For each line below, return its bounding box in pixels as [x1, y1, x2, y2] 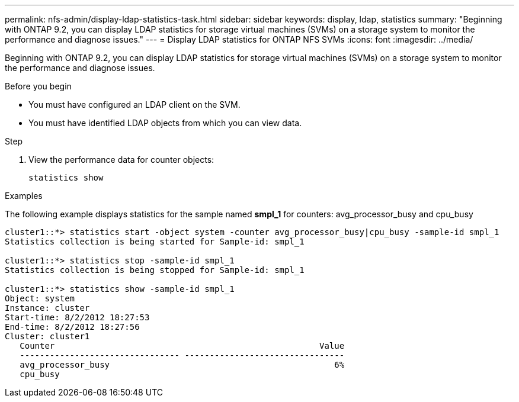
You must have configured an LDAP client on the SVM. [28, 99, 241, 110]
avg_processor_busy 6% [20, 360, 345, 369]
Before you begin [5, 81, 72, 91]
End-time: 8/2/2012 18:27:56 [5, 322, 140, 332]
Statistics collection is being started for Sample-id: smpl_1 [5, 237, 305, 246]
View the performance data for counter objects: [28, 155, 214, 165]
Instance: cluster [5, 303, 90, 313]
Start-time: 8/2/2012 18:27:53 [5, 313, 150, 322]
